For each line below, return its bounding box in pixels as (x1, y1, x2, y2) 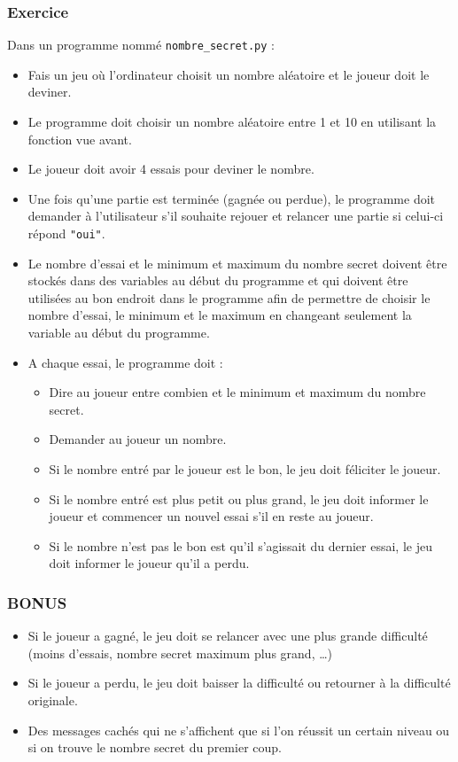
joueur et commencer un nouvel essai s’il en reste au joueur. (49, 507, 374, 525)
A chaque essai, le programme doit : (27, 353, 223, 371)
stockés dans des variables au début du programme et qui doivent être (27, 271, 408, 290)
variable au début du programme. (27, 323, 210, 342)
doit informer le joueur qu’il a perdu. (49, 554, 250, 572)
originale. (27, 691, 78, 709)
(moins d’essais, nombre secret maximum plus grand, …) (27, 643, 333, 662)
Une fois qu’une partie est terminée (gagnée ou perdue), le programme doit (27, 189, 436, 207)
